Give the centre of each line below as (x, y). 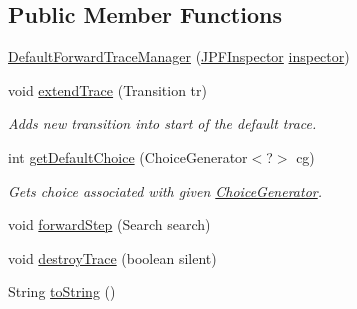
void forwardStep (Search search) (109, 224)
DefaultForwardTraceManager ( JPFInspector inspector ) (179, 56)
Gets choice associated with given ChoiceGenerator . (165, 190)
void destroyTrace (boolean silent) (112, 257)
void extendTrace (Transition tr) (107, 89)
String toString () (62, 291)
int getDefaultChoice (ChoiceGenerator (128, 156)
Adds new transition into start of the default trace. (162, 123)
